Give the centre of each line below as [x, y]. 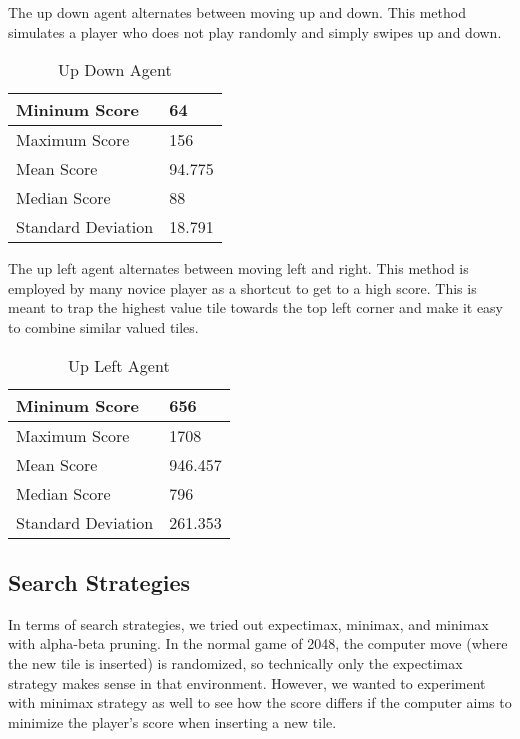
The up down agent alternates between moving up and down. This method [237, 12]
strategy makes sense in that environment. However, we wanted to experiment [247, 682]
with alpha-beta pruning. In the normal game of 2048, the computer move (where [258, 643]
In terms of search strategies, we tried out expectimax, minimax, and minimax [248, 623]
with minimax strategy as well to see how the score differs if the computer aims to [260, 702]
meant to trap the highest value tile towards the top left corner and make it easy [256, 307]
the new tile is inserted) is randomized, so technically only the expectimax [235, 662]
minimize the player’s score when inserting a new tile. [172, 721]
